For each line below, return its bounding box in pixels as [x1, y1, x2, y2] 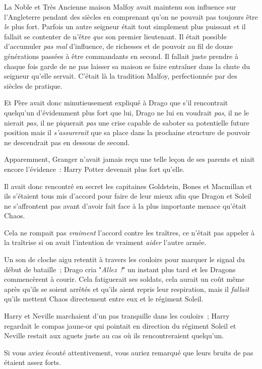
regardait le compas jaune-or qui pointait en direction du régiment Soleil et [4, 320, 236, 331]
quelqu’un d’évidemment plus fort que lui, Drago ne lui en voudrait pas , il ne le [4, 107, 249, 117]
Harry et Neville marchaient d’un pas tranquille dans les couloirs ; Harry [4, 311, 230, 321]
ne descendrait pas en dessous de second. [4, 137, 130, 147]
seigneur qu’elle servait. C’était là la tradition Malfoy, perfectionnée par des [4, 71, 237, 81]
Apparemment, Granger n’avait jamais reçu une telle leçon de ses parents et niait [4, 154, 255, 164]
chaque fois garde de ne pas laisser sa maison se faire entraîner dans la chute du [4, 60, 250, 71]
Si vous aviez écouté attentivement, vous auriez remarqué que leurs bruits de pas [4, 347, 253, 357]
